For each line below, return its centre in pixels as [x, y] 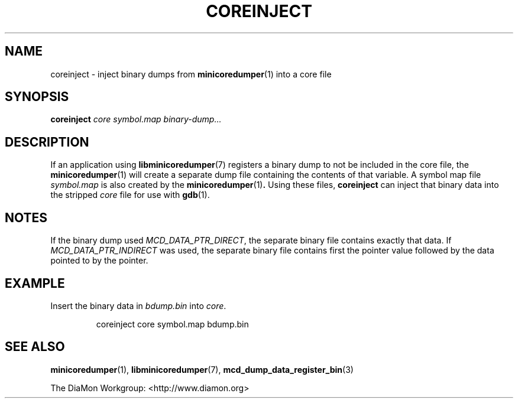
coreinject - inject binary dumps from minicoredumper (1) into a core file [191, 74]
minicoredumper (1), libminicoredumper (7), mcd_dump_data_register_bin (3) [202, 369]
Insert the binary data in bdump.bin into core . [138, 305]
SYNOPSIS [37, 97]
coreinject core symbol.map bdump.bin [172, 324]
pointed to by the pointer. [99, 261]
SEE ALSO [35, 347]
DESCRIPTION [47, 142]
